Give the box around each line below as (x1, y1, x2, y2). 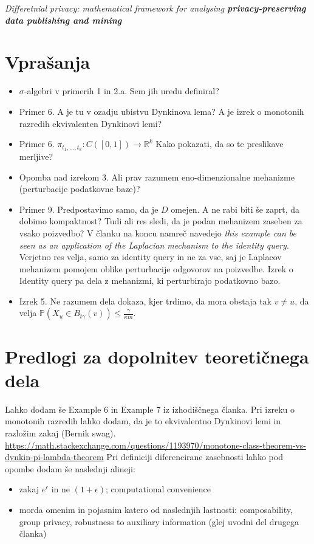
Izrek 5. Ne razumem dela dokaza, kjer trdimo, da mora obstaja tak (19, 294, 271, 307)
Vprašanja (5, 49, 90, 74)
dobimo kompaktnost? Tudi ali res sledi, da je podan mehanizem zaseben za (19, 215, 302, 227)
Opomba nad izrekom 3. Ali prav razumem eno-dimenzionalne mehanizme (19, 170, 295, 183)
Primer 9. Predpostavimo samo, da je (19, 202, 159, 215)
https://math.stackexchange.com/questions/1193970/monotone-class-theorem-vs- (5, 438, 306, 451)
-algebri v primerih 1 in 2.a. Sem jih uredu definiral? (24, 84, 219, 97)
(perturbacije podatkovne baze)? (19, 182, 140, 195)
